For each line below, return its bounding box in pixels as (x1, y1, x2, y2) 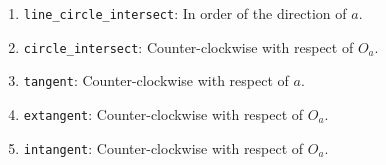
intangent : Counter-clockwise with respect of (23, 137, 304, 158)
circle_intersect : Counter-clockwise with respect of (23, 36, 354, 57)
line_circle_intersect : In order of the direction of (23, 3, 347, 23)
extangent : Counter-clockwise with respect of (23, 103, 304, 124)
